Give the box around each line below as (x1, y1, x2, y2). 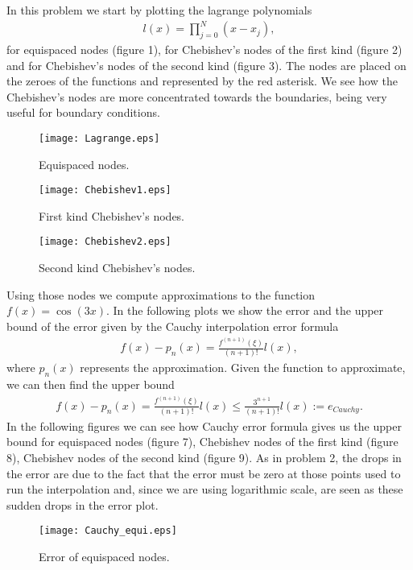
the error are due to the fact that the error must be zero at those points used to (6, 465, 401, 481)
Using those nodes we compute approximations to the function (6, 286, 316, 303)
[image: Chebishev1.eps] (39, 184, 171, 196)
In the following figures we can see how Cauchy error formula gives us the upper (6, 417, 402, 434)
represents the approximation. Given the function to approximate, (80, 359, 406, 376)
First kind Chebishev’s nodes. (39, 207, 185, 224)
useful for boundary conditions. (6, 104, 160, 121)
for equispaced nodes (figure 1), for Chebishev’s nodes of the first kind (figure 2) (6, 40, 403, 57)
